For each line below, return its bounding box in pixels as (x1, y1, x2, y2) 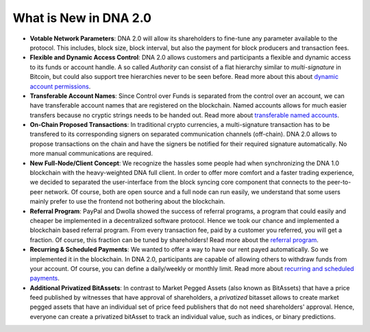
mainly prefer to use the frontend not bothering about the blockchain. (29, 198, 225, 206)
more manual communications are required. (29, 150, 153, 158)
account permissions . (29, 82, 91, 91)
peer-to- (327, 178, 351, 187)
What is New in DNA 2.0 (12, 10, 152, 25)
